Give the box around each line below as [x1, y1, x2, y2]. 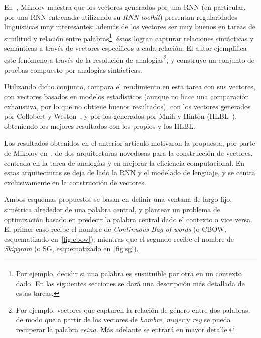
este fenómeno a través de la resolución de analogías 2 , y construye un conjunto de [4, 53, 255, 65]
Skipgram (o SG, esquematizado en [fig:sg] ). [4, 243, 139, 254]
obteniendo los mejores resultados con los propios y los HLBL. [4, 120, 195, 131]
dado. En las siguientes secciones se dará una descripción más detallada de [16, 278, 245, 288]
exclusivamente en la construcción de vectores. [4, 177, 146, 187]
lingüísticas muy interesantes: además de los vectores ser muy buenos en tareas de [4, 21, 255, 32]
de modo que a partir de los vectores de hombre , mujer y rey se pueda [16, 314, 231, 325]
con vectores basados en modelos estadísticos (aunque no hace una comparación [4, 91, 249, 102]
